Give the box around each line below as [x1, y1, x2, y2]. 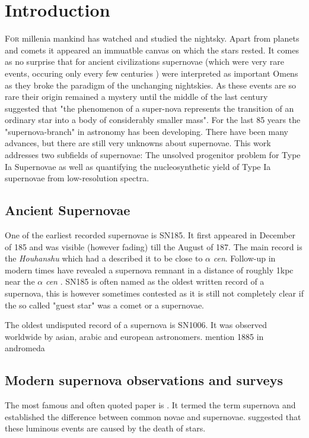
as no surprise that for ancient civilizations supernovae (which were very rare [5, 55, 284, 68]
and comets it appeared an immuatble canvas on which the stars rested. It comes [5, 43, 299, 56]
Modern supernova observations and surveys [5, 371, 283, 389]
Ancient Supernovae [5, 201, 130, 219]
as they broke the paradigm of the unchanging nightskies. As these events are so [5, 78, 297, 91]
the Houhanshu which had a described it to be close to [5, 252, 203, 264]
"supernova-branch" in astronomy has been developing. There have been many [5, 125, 288, 137]
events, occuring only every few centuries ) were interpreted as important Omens [5, 67, 298, 79]
